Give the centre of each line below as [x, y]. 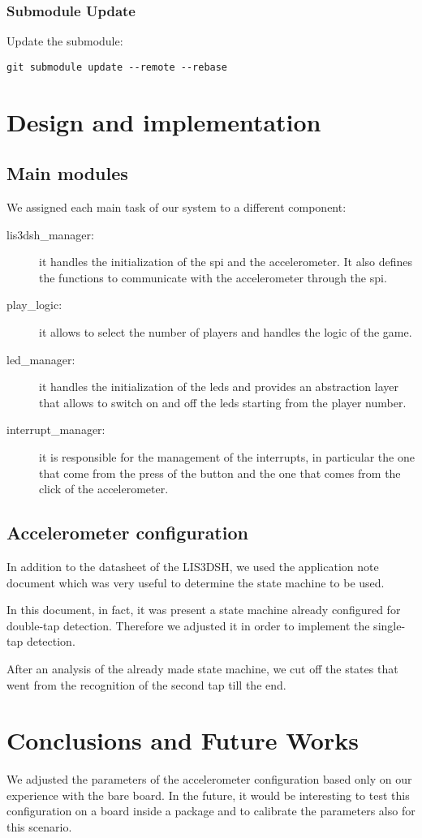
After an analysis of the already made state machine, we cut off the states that [202, 668]
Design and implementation [164, 121]
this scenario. [39, 827]
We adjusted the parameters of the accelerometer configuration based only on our [209, 779]
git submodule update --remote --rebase [117, 67]
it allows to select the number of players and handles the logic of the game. [226, 332]
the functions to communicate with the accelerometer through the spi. [213, 277]
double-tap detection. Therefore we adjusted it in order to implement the [188, 625]
